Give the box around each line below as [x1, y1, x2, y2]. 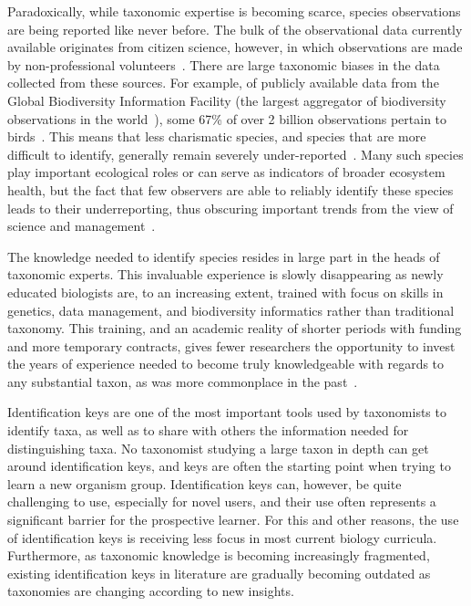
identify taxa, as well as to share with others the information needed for [7, 421, 409, 440]
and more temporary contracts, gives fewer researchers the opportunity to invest [7, 336, 456, 355]
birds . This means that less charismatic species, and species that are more [7, 127, 426, 146]
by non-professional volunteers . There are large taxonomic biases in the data [7, 55, 440, 74]
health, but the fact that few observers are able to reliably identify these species [7, 180, 454, 199]
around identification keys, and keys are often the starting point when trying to [7, 456, 451, 475]
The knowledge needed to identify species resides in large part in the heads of [7, 246, 440, 266]
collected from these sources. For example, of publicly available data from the [7, 73, 439, 92]
